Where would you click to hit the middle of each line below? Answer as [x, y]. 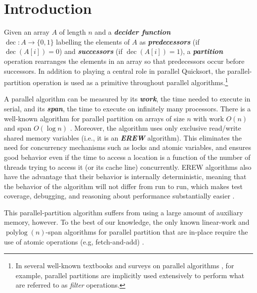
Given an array [27, 32]
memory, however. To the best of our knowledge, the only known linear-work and [127, 222]
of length [72, 32]
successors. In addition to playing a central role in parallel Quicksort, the [115, 71]
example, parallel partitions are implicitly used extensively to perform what [130, 275]
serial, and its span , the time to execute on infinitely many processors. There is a [128, 108]
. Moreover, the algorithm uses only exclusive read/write [155, 128]
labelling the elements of [93, 41]
